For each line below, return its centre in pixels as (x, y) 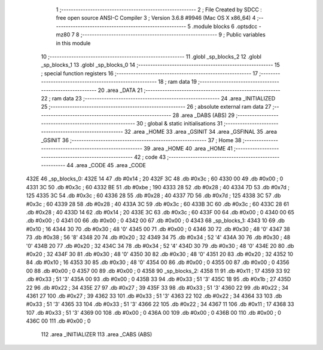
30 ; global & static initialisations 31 (179, 124)
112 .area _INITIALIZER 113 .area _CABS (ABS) (97, 334)
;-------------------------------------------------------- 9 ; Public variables (173, 35)
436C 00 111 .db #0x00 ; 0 (58, 321)
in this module (73, 43)
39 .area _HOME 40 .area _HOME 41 (188, 149)
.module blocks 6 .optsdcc (225, 26)
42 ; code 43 (150, 157)
